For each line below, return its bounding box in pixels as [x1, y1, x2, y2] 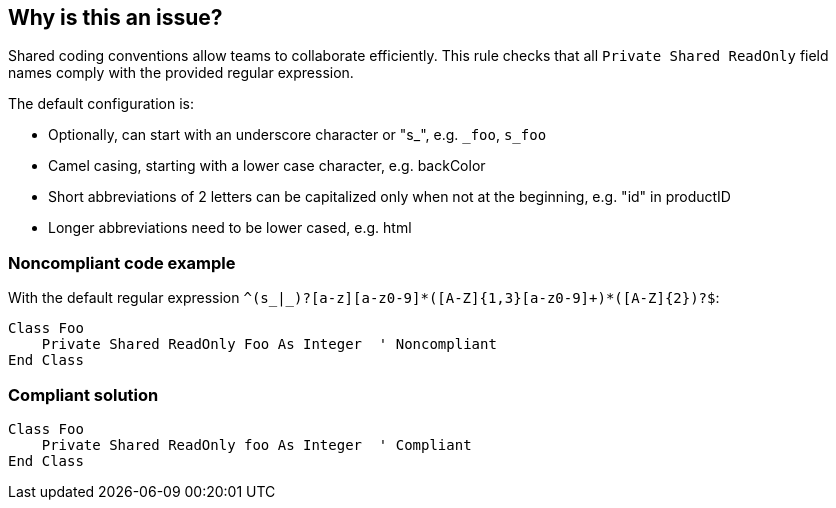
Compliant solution [8, 384, 159, 405]
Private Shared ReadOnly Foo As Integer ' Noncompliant [41, 336, 497, 353]
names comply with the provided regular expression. [8, 64, 354, 82]
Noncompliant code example [8, 252, 236, 273]
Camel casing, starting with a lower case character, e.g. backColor [48, 157, 486, 175]
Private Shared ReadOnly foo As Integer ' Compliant [41, 436, 472, 453]
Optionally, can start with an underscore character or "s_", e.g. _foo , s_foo [48, 126, 547, 144]
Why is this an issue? [8, 5, 223, 30]
